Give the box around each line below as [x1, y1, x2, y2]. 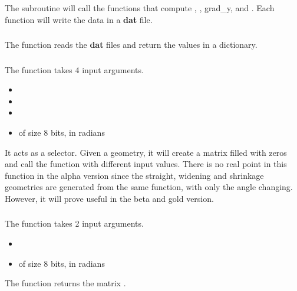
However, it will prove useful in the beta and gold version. [5, 192, 214, 204]
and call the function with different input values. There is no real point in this [5, 158, 287, 170]
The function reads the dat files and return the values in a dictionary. [5, 38, 258, 51]
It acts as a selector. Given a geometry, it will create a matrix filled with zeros [5, 146, 287, 158]
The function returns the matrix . [5, 277, 126, 289]
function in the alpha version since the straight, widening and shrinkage [5, 169, 264, 181]
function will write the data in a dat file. [5, 13, 153, 25]
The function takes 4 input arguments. [5, 63, 144, 76]
